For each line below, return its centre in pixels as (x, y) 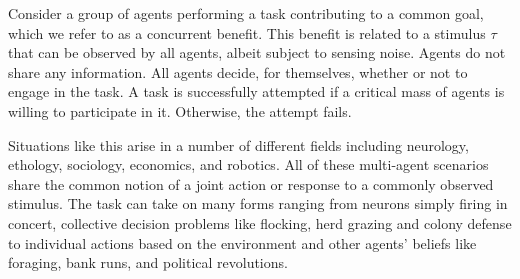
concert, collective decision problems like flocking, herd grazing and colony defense (260, 222)
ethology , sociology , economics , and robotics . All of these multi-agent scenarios (248, 164)
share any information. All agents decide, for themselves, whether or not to (238, 71)
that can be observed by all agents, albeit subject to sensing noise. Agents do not (257, 52)
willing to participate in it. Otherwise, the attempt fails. (180, 110)
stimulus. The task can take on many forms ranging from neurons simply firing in (258, 203)
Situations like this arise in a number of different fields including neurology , (238, 144)
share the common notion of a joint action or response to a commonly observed (251, 183)
